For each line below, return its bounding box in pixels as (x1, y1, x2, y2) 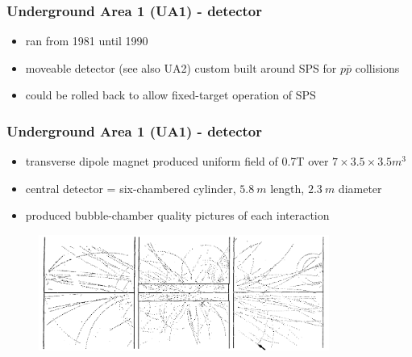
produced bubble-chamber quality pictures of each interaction (25, 207, 330, 224)
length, (270, 179, 305, 196)
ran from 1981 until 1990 (25, 32, 148, 49)
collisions (355, 59, 400, 76)
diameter (338, 179, 382, 196)
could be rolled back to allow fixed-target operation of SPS (25, 86, 316, 103)
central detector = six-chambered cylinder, (25, 179, 236, 196)
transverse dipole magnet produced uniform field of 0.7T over (25, 153, 329, 170)
